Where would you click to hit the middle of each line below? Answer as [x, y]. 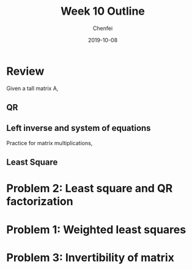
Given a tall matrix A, [32, 88]
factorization [40, 202]
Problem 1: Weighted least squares [96, 229]
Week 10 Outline [103, 11]
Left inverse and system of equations [79, 128]
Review [25, 71]
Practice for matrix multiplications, [50, 143]
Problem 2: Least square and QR [90, 189]
